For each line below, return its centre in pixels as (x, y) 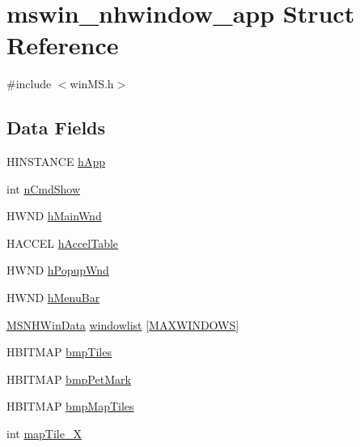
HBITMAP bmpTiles (59, 352)
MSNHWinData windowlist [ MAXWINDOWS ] (123, 324)
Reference (63, 45)
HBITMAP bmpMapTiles (70, 406)
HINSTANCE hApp (56, 162)
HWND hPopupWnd (58, 270)
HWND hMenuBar (53, 298)
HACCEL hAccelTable (63, 243)
